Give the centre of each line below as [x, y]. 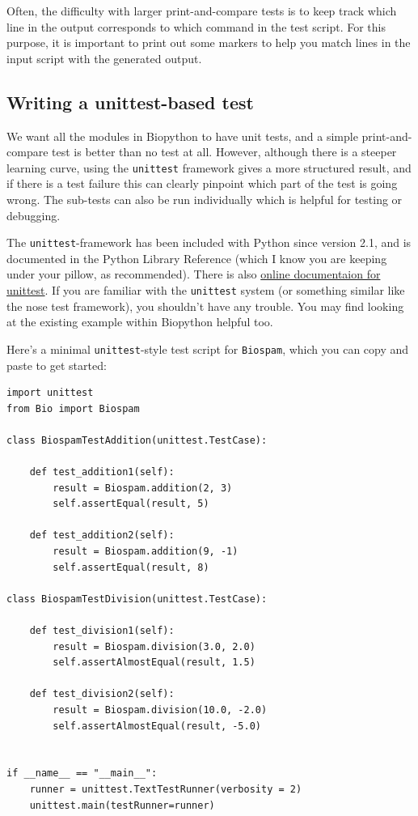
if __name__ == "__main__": [82, 773]
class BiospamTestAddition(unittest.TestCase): [137, 440]
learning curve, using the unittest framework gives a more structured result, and [209, 167]
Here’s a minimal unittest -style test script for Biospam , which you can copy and [208, 348]
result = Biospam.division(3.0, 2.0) [154, 646]
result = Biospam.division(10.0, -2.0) [160, 710]
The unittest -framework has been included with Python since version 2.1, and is [209, 242]
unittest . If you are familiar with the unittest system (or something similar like [206, 290]
